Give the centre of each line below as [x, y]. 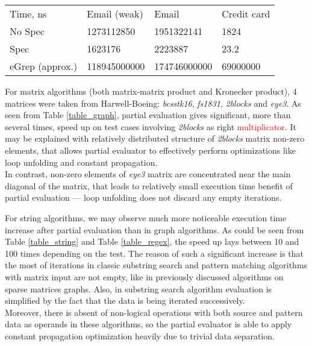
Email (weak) [115, 14]
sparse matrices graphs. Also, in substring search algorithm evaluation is [139, 288]
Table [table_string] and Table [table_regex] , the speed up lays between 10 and [152, 241]
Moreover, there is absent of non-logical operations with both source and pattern [154, 312]
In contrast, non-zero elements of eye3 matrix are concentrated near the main [148, 174]
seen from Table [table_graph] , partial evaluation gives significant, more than [148, 115]
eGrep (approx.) [44, 66]
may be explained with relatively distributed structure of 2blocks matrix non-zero [155, 138]
